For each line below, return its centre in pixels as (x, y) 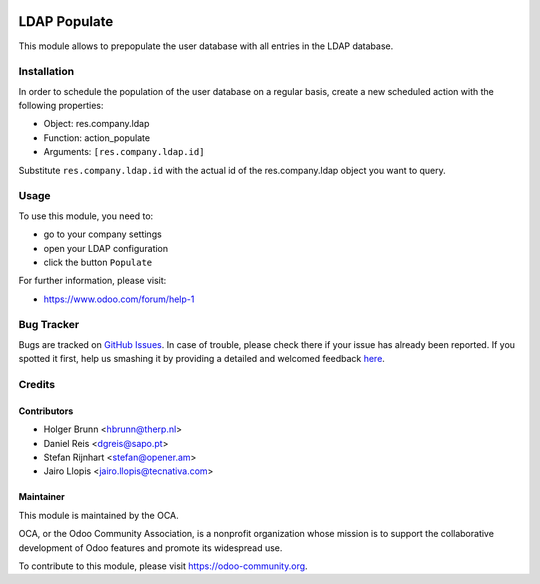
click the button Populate (98, 262)
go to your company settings (102, 234)
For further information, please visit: (92, 281)
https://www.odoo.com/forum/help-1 (119, 299)
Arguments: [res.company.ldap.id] (124, 152)
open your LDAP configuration (106, 248)
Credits (36, 384)
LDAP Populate (66, 21)
